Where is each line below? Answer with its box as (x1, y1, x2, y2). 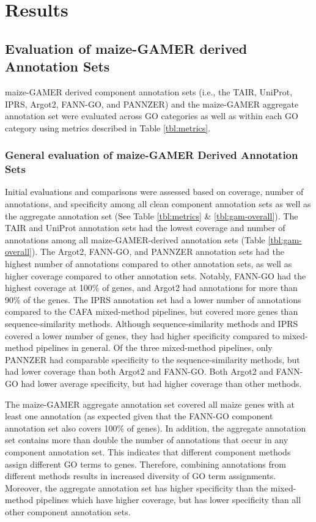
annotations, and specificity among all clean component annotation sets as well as (5, 197, 311, 210)
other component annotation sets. (5, 505, 131, 518)
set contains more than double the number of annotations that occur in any (5, 433, 288, 446)
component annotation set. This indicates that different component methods (5, 445, 291, 458)
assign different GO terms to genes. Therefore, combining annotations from (5, 457, 286, 470)
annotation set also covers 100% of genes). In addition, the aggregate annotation (5, 421, 306, 434)
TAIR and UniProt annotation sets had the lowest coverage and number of (5, 221, 285, 234)
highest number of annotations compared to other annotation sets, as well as (5, 257, 292, 270)
